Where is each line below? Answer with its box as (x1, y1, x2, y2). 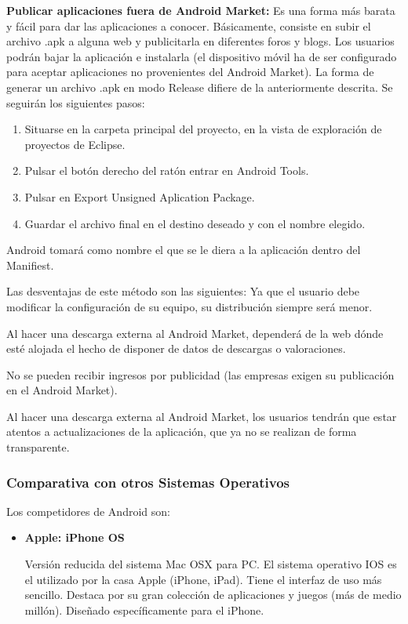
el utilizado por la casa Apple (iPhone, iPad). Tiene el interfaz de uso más (24, 571, 382, 587)
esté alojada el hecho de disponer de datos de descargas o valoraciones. (6, 340, 346, 357)
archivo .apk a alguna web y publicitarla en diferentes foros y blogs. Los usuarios (6, 33, 395, 49)
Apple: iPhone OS (24, 529, 125, 546)
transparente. (6, 439, 70, 455)
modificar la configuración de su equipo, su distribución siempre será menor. (6, 298, 373, 314)
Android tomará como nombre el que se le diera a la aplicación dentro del (6, 241, 361, 258)
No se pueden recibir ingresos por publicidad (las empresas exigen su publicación (6, 366, 395, 383)
